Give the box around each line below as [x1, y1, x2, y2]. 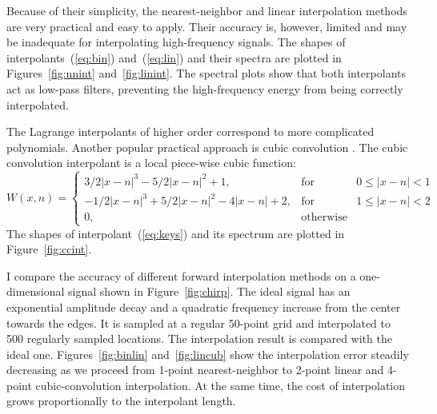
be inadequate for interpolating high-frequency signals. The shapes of [6, 34, 346, 50]
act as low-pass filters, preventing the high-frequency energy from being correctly [6, 80, 403, 97]
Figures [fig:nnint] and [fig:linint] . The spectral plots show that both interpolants [6, 65, 406, 82]
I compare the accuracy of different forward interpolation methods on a [6, 267, 356, 284]
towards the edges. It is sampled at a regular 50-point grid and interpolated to [6, 314, 391, 331]
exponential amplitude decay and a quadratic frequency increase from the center [6, 298, 401, 315]
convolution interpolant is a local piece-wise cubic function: [6, 154, 296, 171]
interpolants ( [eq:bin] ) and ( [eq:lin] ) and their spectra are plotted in [6, 49, 342, 66]
